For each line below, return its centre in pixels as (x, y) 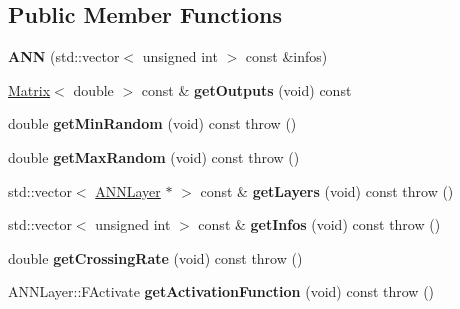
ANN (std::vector (64, 56)
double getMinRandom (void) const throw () (152, 123)
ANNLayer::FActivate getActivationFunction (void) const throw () (221, 291)
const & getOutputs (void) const (246, 89)
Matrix (29, 89)
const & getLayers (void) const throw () (327, 190)
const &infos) (286, 56)
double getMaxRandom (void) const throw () (154, 156)
